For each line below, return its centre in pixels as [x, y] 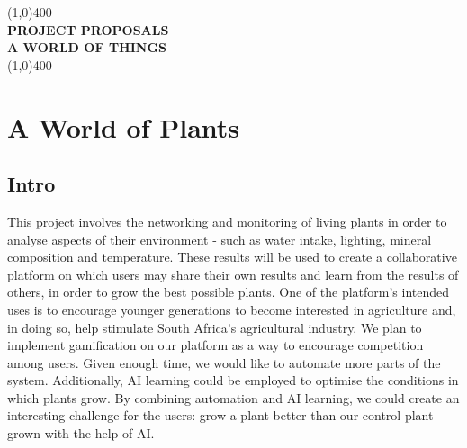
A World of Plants [124, 126]
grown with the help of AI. [81, 433]
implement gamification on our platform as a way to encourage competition [216, 345]
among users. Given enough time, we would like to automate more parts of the [224, 362]
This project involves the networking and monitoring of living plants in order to [227, 221]
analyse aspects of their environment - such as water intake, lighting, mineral [220, 239]
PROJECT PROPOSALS [88, 29]
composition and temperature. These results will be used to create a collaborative [232, 257]
